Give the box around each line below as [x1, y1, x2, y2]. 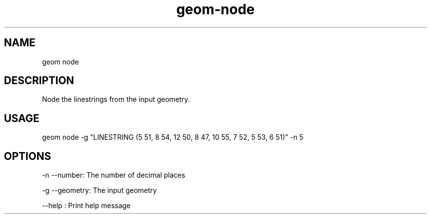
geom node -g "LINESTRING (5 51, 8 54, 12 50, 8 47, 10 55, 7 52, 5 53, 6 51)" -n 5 [42, 133, 304, 142]
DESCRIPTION [4, 74, 74, 87]
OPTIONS [4, 150, 51, 162]
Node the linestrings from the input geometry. [42, 95, 190, 104]
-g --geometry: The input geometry [42, 186, 157, 195]
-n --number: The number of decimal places [42, 171, 185, 180]
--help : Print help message [42, 201, 131, 210]
